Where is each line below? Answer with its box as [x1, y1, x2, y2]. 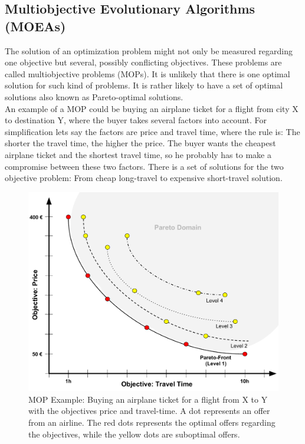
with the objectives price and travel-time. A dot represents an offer [28, 404, 270, 417]
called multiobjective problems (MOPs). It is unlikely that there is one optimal [5, 67, 290, 80]
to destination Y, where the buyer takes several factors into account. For [5, 114, 267, 126]
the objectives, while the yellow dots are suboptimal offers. [28, 427, 240, 440]
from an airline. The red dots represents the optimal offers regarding [28, 416, 276, 428]
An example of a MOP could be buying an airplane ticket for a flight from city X [5, 102, 299, 114]
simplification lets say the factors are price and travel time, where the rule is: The [5, 125, 300, 137]
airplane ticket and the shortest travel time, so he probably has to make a [5, 148, 271, 160]
